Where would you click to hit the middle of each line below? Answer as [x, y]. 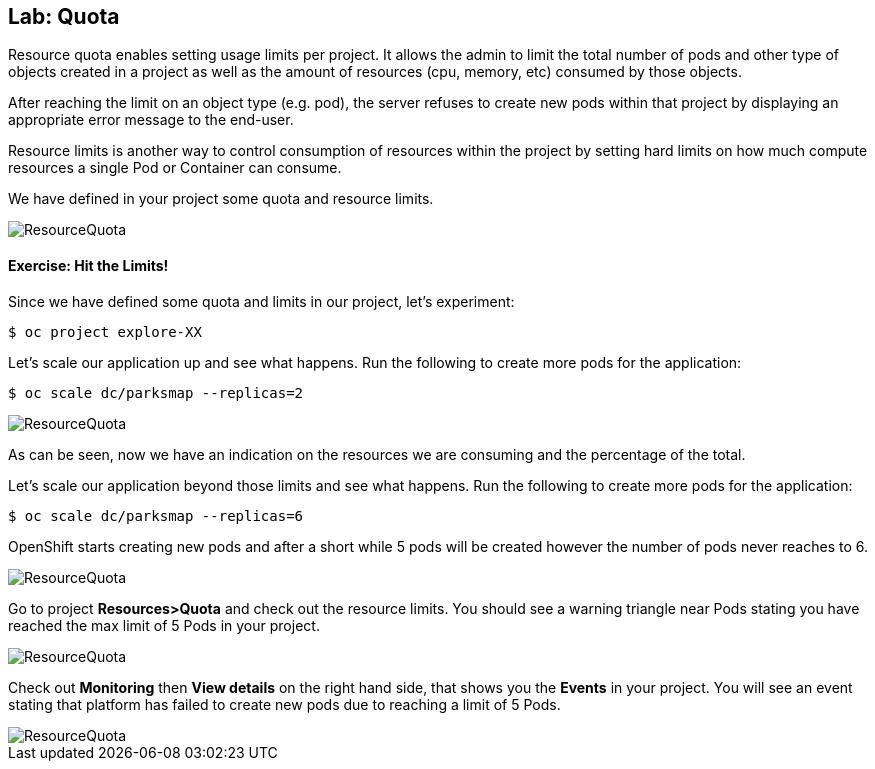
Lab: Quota [64, 16]
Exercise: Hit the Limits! [88, 266]
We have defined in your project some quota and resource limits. [221, 199]
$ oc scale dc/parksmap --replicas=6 [156, 515]
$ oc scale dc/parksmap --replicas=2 [156, 392]
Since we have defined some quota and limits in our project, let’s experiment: [261, 301]
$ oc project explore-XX [105, 331]
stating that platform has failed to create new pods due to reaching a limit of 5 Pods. [284, 704]
